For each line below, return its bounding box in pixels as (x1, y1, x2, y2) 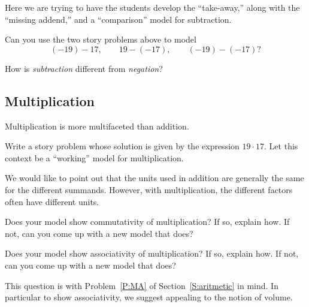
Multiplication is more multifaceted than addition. (5, 119, 189, 132)
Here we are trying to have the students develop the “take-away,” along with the (5, 1, 300, 13)
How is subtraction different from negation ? (5, 62, 163, 74)
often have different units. (5, 195, 99, 207)
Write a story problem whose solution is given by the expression (5, 140, 240, 152)
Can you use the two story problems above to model (5, 33, 196, 46)
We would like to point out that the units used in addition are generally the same (5, 171, 304, 184)
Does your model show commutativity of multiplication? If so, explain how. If (5, 215, 290, 228)
